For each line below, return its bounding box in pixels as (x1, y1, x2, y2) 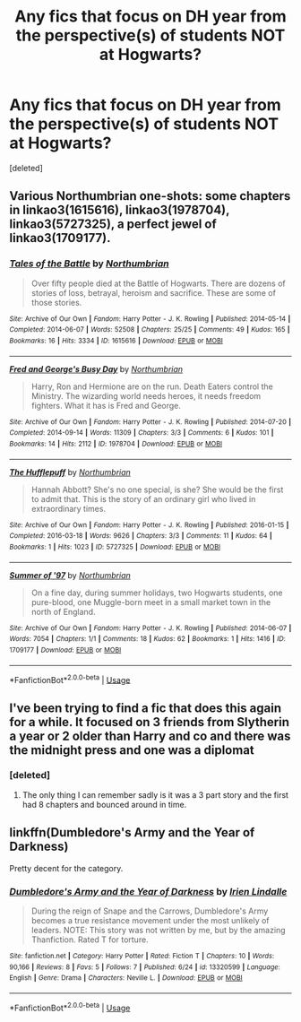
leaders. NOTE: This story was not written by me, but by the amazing (30, 924, 286, 935)
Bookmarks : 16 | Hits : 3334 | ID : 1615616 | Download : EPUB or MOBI (9, 336, 224, 345)
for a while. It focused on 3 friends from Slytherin (9, 715, 289, 730)
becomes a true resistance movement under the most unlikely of (30, 914, 271, 925)
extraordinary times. (30, 503, 106, 514)
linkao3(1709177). (9, 230, 111, 246)
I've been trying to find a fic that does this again (9, 700, 282, 715)
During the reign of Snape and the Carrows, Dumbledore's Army (30, 905, 269, 916)
